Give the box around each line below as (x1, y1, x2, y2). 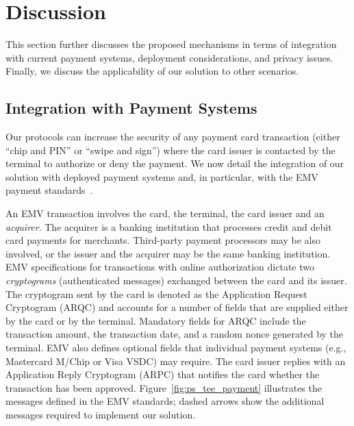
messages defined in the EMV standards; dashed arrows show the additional (5, 394, 325, 408)
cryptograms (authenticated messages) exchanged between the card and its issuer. (5, 273, 347, 288)
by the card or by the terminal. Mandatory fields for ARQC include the (5, 313, 306, 327)
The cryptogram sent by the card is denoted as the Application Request (5, 286, 307, 301)
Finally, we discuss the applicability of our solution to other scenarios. (5, 64, 299, 78)
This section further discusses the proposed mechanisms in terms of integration (5, 37, 337, 51)
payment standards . (5, 183, 93, 197)
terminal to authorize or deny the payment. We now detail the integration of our (5, 156, 344, 171)
